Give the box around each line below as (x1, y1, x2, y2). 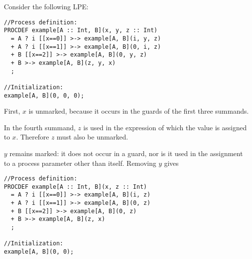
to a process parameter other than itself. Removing (4, 158, 156, 168)
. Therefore (16, 132, 49, 142)
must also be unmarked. (57, 132, 128, 142)
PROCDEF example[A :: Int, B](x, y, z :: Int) (4, 27, 157, 34)
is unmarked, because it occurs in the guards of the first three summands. (28, 106, 249, 116)
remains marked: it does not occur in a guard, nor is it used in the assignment (9, 148, 243, 158)
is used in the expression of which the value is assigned (83, 122, 247, 132)
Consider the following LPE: (4, 1, 89, 11)
